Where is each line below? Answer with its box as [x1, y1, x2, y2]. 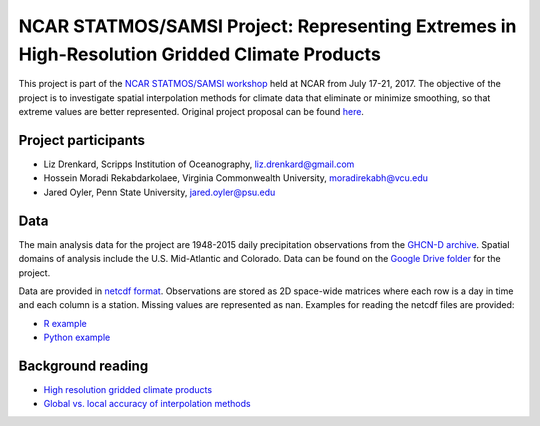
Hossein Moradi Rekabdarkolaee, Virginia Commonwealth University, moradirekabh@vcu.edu [43, 172, 429, 184]
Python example [43, 331, 111, 344]
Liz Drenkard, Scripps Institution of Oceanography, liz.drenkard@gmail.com [43, 158, 355, 170]
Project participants [18, 131, 145, 149]
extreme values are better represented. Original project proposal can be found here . [18, 106, 365, 118]
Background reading [18, 357, 149, 374]
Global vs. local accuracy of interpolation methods [43, 398, 251, 410]
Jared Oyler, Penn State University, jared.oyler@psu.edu [43, 186, 276, 198]
